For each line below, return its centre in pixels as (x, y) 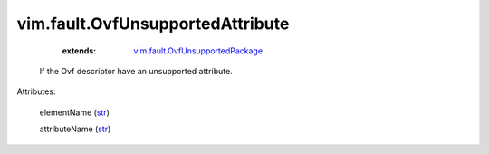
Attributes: (36, 91)
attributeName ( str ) (75, 129)
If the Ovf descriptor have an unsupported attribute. (136, 71)
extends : (79, 51)
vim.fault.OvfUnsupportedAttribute (153, 24)
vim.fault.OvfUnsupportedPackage (198, 51)
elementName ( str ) (75, 112)
